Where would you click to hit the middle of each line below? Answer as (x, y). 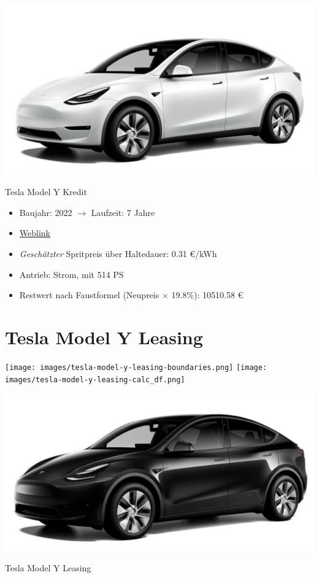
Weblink (35, 233)
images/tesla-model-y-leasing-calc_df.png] (95, 380)
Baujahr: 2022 (46, 212)
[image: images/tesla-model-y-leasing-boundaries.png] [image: (136, 367)
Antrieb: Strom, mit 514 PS (71, 274)
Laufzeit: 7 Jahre (123, 212)
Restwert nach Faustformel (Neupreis (89, 295)
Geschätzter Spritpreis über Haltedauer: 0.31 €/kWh (118, 253)
